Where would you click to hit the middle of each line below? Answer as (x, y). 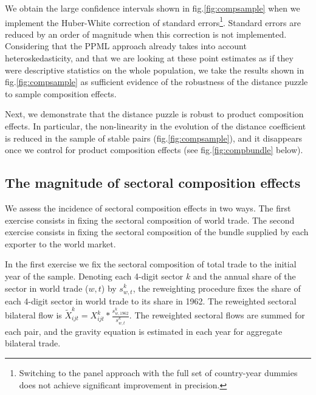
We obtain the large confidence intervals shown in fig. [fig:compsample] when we (153, 8)
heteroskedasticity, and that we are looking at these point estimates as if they (149, 58)
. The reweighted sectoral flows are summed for (217, 315)
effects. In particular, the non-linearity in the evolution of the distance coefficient (156, 126)
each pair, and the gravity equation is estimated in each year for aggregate (144, 331)
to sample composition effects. (61, 93)
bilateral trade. (33, 343)
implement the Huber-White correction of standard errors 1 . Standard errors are (153, 21)
